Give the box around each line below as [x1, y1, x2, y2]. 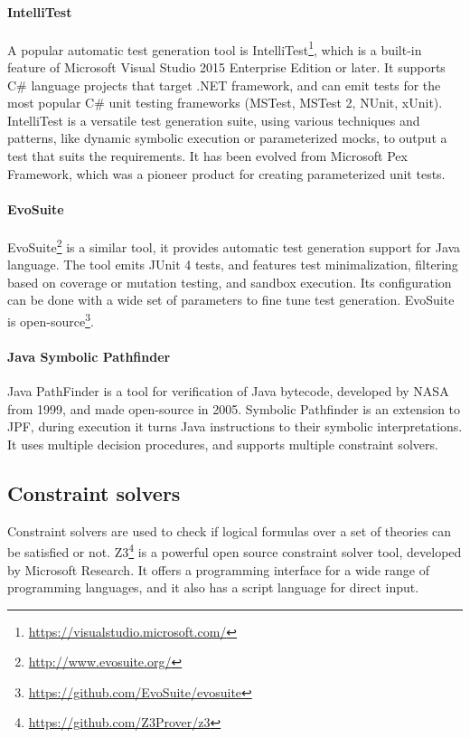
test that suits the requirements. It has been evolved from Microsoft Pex [7, 147, 408, 166]
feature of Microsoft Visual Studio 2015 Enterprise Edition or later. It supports [7, 58, 446, 77]
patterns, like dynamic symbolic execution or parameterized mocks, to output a [7, 128, 447, 147]
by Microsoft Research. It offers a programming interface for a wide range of [7, 560, 429, 579]
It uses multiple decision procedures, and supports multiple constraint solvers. [7, 434, 438, 453]
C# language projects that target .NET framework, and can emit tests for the [7, 75, 441, 94]
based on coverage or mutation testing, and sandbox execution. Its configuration [7, 272, 452, 291]
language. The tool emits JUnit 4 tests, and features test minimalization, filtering [7, 255, 458, 274]
